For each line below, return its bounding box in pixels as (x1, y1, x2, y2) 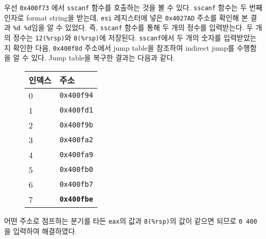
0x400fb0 (59, 165, 93, 174)
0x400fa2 (59, 136, 93, 144)
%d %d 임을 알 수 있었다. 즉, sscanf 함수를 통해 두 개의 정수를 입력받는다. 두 (13, 22, 253, 33)
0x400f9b (59, 121, 93, 129)
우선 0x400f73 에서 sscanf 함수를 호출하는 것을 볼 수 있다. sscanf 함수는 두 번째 (4, 2, 262, 12)
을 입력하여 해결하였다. (4, 225, 77, 236)
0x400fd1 (59, 106, 93, 115)
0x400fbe (59, 195, 93, 204)
